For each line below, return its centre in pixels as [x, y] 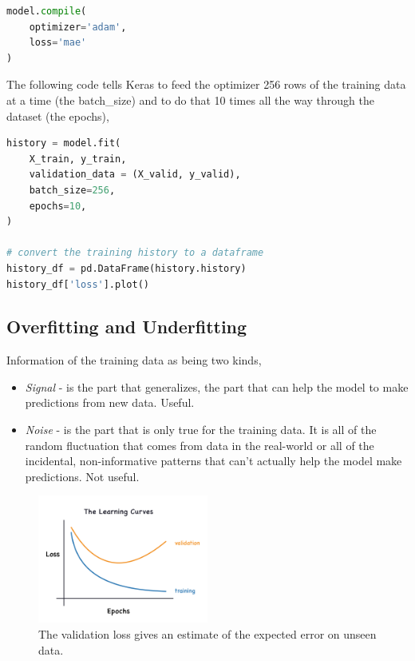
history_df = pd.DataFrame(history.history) [126, 268]
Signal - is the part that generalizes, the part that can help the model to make [217, 386]
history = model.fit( [64, 143]
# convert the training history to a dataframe [135, 253]
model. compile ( [47, 11]
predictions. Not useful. [82, 476]
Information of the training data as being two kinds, [134, 360]
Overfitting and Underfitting [127, 327]
